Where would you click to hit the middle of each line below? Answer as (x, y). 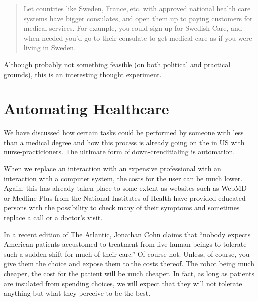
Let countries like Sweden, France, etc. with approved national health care (137, 8)
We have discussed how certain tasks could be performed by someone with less (124, 132)
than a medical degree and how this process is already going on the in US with (124, 142)
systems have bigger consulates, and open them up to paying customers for (138, 18)
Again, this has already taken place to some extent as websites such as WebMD (125, 188)
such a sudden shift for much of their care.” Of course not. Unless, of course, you (127, 253)
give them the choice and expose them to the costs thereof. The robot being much (129, 263)
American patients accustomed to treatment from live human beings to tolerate (125, 244)
